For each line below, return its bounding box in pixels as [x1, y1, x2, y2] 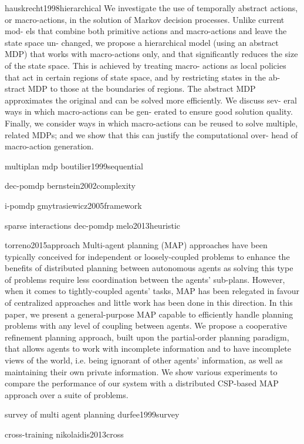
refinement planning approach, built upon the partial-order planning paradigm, [5, 331, 289, 343]
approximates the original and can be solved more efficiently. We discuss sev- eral [5, 94, 297, 106]
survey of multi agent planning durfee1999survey [5, 408, 180, 420]
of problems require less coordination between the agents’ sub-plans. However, [5, 273, 285, 285]
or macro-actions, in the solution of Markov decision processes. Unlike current [5, 13, 285, 25]
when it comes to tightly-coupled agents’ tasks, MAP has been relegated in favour [5, 285, 299, 297]
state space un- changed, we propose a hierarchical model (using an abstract [5, 36, 279, 48]
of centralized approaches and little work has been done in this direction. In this [5, 296, 293, 309]
